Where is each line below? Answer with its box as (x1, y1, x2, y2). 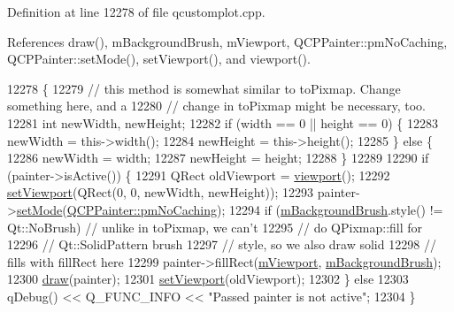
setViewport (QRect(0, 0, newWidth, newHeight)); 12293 (7, 183, 314, 202)
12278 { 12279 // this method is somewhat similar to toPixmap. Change (7, 79, 401, 97)
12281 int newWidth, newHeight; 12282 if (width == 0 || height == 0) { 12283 (7, 113, 438, 132)
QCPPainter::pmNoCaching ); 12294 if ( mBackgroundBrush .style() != (66, 200, 443, 218)
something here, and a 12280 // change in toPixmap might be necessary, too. (7, 96, 426, 115)
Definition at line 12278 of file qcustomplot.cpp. (7, 3, 265, 20)
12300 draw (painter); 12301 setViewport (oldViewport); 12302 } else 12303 (7, 270, 409, 288)
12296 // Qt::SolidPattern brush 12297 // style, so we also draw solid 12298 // (7, 235, 436, 254)
